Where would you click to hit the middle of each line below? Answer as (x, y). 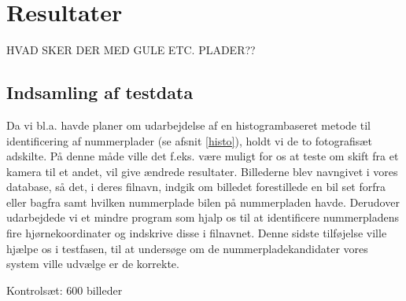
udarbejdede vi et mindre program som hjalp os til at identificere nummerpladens (203, 217)
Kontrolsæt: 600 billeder (65, 290)
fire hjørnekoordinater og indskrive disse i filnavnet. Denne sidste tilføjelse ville (197, 233)
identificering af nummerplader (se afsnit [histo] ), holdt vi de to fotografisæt (189, 140)
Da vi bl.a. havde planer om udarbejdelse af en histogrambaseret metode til (188, 125)
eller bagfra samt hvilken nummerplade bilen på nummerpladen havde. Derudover (203, 202)
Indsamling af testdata (100, 92)
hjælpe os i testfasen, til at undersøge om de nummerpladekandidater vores (187, 248)
